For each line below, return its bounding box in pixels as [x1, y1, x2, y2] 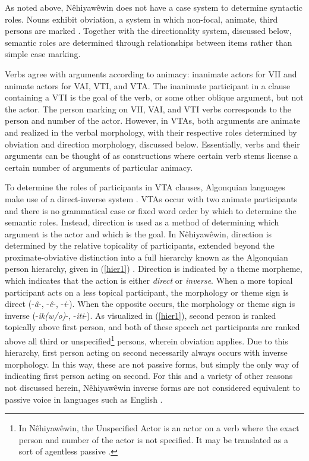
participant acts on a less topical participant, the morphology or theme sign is [5, 286, 289, 298]
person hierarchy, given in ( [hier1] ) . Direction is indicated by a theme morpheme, [5, 262, 302, 275]
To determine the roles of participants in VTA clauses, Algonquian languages [5, 181, 285, 193]
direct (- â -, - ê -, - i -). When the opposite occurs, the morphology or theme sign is [5, 297, 295, 310]
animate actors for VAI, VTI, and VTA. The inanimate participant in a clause [5, 79, 291, 92]
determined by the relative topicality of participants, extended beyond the [5, 239, 275, 252]
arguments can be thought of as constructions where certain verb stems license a [5, 149, 298, 162]
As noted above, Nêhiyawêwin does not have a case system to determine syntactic [5, 1, 302, 13]
